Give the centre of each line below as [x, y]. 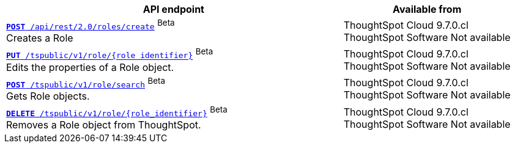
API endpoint [173, 9]
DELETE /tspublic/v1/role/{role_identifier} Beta [117, 111]
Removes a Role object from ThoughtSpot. [104, 125]
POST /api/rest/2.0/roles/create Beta [91, 25]
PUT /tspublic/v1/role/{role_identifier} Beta [110, 54]
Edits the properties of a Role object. [90, 67]
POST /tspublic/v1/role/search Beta [86, 82]
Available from [427, 9]
